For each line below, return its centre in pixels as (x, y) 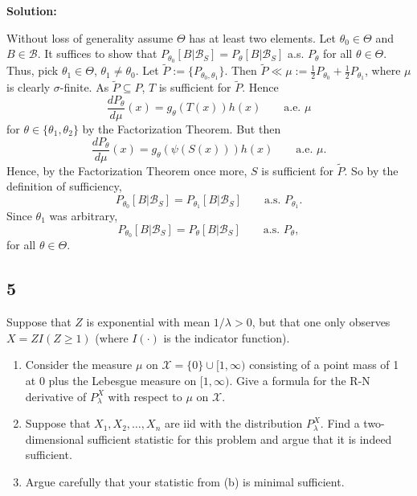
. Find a (340, 423)
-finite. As (84, 87)
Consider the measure (79, 365)
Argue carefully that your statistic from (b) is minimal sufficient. (185, 481)
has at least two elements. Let (262, 37)
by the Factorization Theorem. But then (182, 129)
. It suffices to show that (97, 53)
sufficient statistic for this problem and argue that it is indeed (239, 439)
